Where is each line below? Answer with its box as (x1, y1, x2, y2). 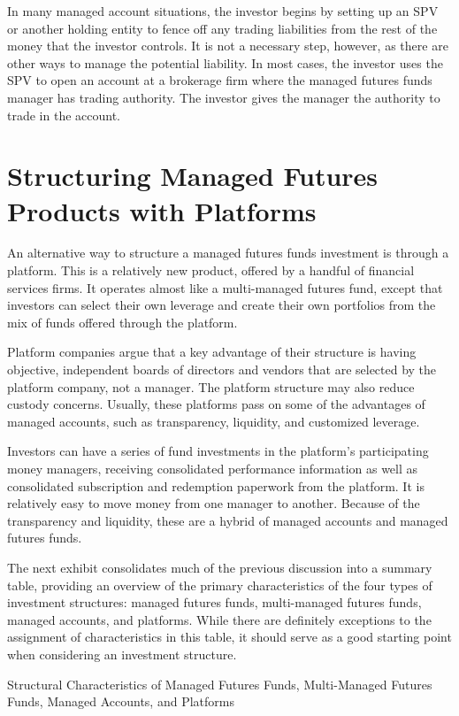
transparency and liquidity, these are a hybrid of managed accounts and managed (7, 511, 448, 529)
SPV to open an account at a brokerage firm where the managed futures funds (7, 71, 432, 89)
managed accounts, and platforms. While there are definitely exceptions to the (7, 610, 432, 628)
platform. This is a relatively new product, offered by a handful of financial (7, 261, 415, 280)
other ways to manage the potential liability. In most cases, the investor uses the (7, 53, 443, 72)
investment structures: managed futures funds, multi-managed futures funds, (7, 593, 422, 612)
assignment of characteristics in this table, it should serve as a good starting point (7, 627, 452, 646)
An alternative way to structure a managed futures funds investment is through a (7, 243, 449, 262)
